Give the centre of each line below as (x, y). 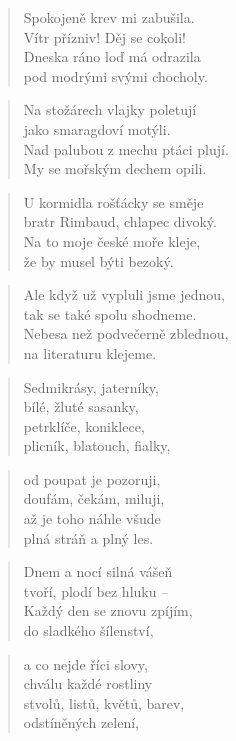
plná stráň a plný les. (88, 537)
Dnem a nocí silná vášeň (98, 571)
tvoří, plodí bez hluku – (96, 590)
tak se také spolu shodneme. (110, 313)
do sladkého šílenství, (88, 630)
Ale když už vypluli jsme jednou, (124, 294)
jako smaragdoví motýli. (97, 128)
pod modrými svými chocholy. (115, 75)
